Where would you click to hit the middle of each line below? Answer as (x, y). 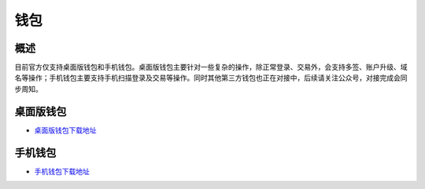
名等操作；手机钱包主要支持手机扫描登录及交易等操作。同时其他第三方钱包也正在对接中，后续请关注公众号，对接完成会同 (211, 78)
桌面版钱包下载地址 (65, 130)
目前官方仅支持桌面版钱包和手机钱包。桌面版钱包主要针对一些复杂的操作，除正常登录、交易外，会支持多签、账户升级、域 (211, 67)
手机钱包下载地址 (62, 171)
